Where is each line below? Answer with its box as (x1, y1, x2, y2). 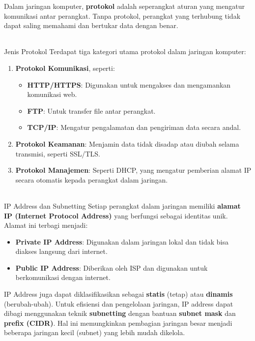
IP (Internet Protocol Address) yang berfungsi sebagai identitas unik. (4, 210, 228, 220)
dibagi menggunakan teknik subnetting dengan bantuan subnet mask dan (4, 308, 236, 318)
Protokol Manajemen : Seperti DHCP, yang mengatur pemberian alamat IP (15, 165, 252, 175)
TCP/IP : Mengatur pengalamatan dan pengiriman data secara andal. (27, 122, 241, 132)
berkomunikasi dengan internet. (15, 272, 111, 282)
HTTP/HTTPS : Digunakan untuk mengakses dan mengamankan (27, 79, 231, 90)
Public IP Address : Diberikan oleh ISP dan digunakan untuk (15, 262, 208, 273)
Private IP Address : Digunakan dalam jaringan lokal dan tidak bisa (15, 236, 229, 247)
